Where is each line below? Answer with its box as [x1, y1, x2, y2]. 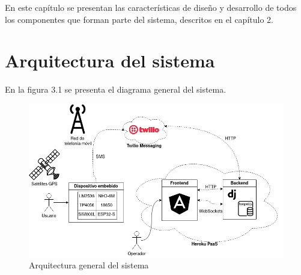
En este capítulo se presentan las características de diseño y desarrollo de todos [5, 1, 297, 13]
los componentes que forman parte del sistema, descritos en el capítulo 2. [5, 13, 273, 25]
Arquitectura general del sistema [29, 259, 149, 271]
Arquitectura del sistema [5, 48, 215, 73]
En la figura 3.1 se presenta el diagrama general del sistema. [5, 83, 227, 96]
